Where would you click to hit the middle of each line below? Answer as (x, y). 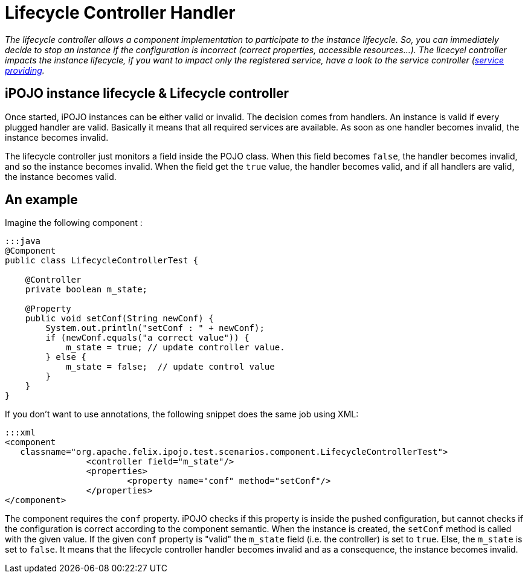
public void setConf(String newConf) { (119, 319)
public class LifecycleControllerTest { (102, 261)
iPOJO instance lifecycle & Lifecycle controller (147, 94)
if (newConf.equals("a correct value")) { (147, 338)
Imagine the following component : (74, 223)
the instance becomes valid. (61, 176)
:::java (23, 241)
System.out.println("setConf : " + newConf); (155, 328)
